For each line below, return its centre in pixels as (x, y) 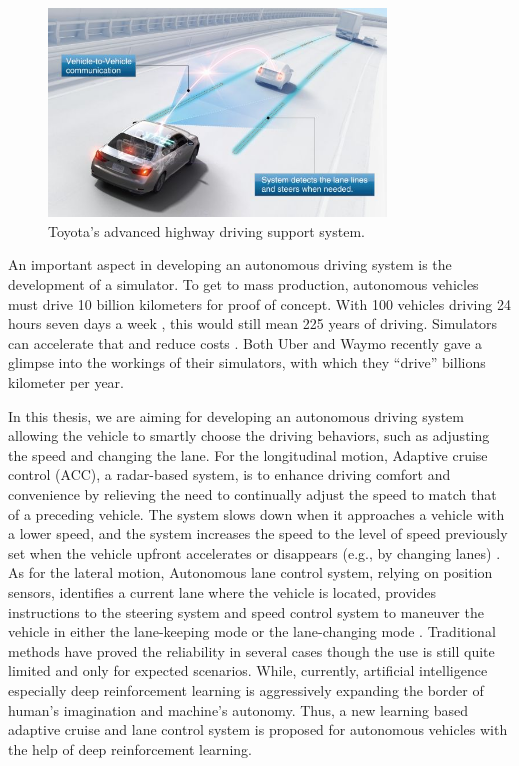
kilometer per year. (66, 382)
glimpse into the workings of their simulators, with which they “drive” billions (247, 362)
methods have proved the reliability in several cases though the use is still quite (251, 650)
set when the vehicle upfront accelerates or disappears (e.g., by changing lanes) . (254, 552)
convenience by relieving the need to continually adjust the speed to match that (252, 493)
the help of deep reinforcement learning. (130, 748)
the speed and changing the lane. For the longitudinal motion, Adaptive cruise (248, 454)
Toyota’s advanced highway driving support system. (206, 230)
